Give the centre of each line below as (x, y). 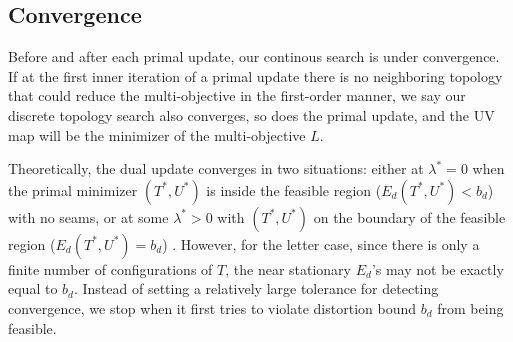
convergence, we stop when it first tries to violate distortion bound (212, 307)
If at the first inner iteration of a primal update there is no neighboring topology (255, 75)
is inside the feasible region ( (294, 189)
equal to (33, 288)
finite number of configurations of (110, 268)
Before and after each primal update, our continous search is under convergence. (254, 56)
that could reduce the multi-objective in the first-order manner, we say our (237, 95)
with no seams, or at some (88, 216)
